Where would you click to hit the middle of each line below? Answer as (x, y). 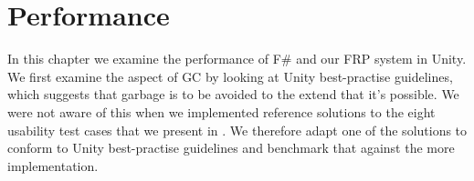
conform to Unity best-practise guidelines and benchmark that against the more (231, 148)
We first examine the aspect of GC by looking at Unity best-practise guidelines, (230, 76)
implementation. (53, 165)
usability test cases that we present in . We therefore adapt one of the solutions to (237, 130)
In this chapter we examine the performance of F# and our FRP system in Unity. (237, 59)
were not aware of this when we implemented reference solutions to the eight (221, 111)
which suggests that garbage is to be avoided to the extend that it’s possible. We (233, 94)
